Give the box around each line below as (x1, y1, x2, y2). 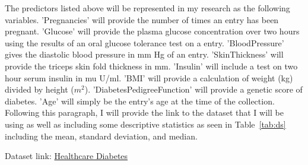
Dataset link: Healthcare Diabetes (5, 150, 128, 162)
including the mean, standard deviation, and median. (5, 129, 198, 142)
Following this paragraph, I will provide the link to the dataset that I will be (5, 106, 284, 119)
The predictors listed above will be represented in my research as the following (5, 2, 290, 14)
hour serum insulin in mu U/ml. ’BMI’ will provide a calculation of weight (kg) (5, 71, 293, 84)
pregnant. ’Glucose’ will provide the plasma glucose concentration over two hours (5, 25, 300, 37)
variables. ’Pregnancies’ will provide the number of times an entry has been (5, 13, 279, 26)
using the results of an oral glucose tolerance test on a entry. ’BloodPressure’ (5, 36, 284, 49)
